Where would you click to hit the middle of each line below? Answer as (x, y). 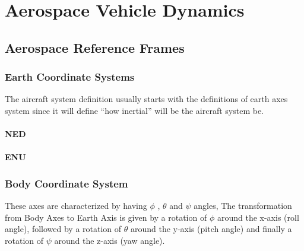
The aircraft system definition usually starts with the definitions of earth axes (146, 99)
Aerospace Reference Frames (95, 47)
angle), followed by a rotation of (63, 229)
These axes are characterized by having (76, 206)
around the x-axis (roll (258, 217)
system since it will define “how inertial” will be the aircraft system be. (134, 110)
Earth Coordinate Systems (70, 77)
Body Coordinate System (66, 183)
